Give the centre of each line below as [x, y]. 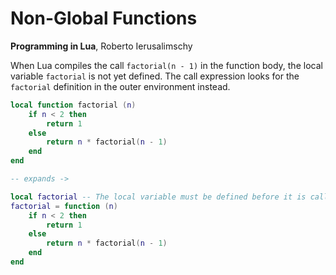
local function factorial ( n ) [73, 105]
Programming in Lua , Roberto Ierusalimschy [101, 46]
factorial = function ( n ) [64, 206]
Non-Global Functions [104, 18]
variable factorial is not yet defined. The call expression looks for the [155, 76]
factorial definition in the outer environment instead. [120, 86]
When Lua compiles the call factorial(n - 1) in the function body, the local [166, 65]
